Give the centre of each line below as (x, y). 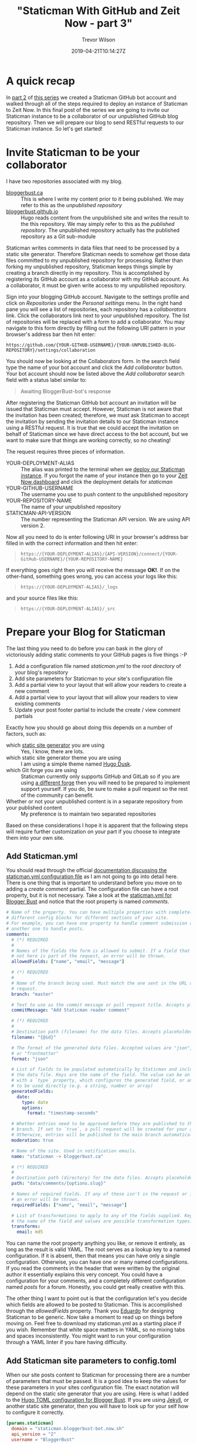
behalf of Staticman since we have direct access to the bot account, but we (97, 434)
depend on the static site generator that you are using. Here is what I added (97, 1394)
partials (24, 716)
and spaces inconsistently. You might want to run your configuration (89, 1336)
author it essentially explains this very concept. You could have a (84, 1275)
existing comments (38, 703)
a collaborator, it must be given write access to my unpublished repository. (96, 285)
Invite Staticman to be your (73, 152)
